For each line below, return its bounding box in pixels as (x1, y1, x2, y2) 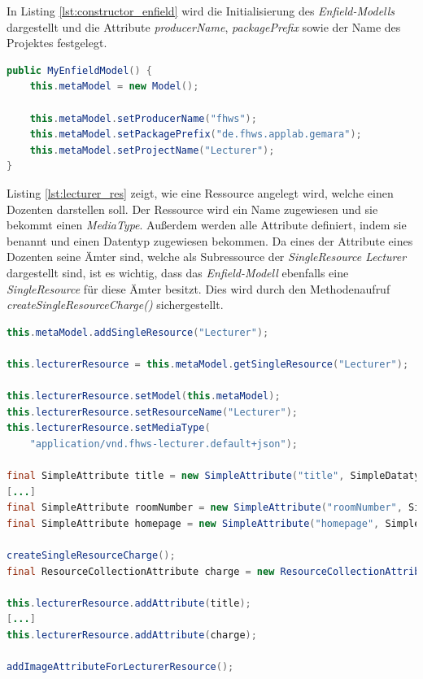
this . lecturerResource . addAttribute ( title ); (7, 597, 251, 609)
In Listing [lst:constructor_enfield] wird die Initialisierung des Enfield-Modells (7, 2, 395, 19)
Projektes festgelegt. (7, 34, 107, 51)
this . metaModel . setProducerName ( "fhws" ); (29, 112, 257, 124)
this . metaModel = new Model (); (29, 81, 199, 93)
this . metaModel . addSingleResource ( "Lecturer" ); (7, 326, 269, 338)
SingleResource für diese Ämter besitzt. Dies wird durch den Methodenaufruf (7, 280, 390, 297)
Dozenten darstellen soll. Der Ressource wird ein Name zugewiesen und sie (7, 200, 378, 217)
